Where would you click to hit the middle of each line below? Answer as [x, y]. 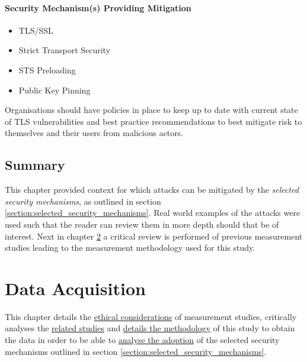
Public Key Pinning [55, 90]
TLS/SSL [36, 30]
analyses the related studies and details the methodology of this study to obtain [150, 328]
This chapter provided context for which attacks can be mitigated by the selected [152, 190]
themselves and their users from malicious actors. [94, 133]
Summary [35, 165]
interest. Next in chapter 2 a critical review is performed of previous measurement [154, 236]
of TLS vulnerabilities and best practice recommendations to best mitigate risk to [153, 121]
